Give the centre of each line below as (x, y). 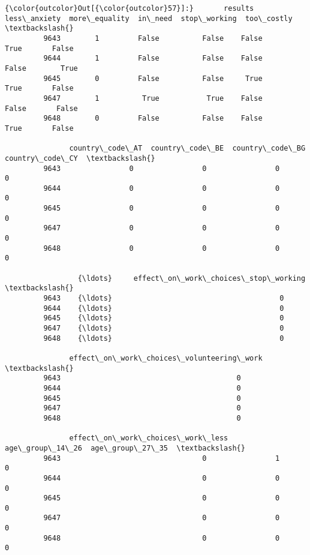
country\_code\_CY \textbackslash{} (80, 158)
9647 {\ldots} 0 (164, 328)
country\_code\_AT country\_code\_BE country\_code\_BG (187, 148)
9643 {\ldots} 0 (164, 298)
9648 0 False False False (153, 118)
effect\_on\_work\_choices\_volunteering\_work (166, 358)
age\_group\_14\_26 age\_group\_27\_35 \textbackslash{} (125, 448)
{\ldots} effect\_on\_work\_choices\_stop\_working (192, 278)
